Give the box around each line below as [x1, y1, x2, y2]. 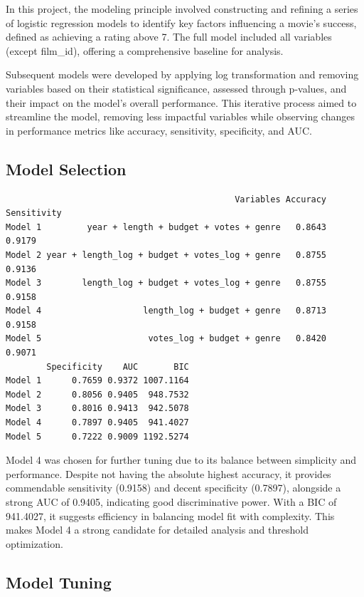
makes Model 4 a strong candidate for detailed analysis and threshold [6, 522, 309, 537]
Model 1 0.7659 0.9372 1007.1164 [6, 375, 189, 386]
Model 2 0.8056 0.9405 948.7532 [6, 389, 189, 400]
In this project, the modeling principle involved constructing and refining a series [6, 1, 358, 16]
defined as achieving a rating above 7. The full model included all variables [6, 29, 332, 44]
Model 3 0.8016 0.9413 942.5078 [6, 403, 189, 414]
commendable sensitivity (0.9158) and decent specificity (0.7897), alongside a [6, 480, 341, 495]
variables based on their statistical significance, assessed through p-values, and [6, 81, 347, 95]
